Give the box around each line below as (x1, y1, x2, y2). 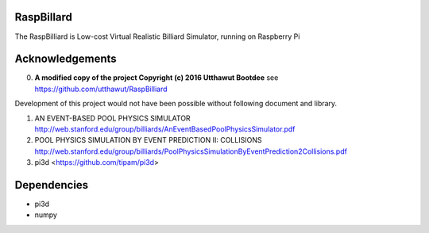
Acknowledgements (14, 52, 117, 66)
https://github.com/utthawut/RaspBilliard (34, 84, 168, 94)
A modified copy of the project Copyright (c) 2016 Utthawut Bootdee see (34, 73, 279, 82)
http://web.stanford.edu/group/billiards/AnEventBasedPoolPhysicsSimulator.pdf (34, 124, 296, 134)
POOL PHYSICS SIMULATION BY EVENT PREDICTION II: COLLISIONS (34, 136, 262, 145)
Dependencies (14, 178, 89, 192)
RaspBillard (14, 10, 73, 24)
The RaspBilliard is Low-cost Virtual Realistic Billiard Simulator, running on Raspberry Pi (14, 32, 300, 41)
